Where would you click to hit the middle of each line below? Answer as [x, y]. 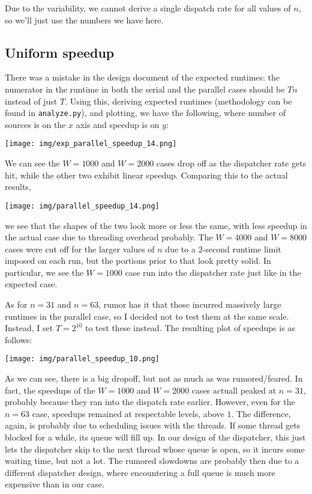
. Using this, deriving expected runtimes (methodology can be [178, 101]
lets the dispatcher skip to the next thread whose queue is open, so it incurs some [155, 449]
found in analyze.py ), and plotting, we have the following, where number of [145, 113]
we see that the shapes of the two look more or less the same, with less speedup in [156, 225]
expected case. [31, 284]
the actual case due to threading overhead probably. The [109, 237]
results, [18, 187]
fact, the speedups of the [50, 390]
